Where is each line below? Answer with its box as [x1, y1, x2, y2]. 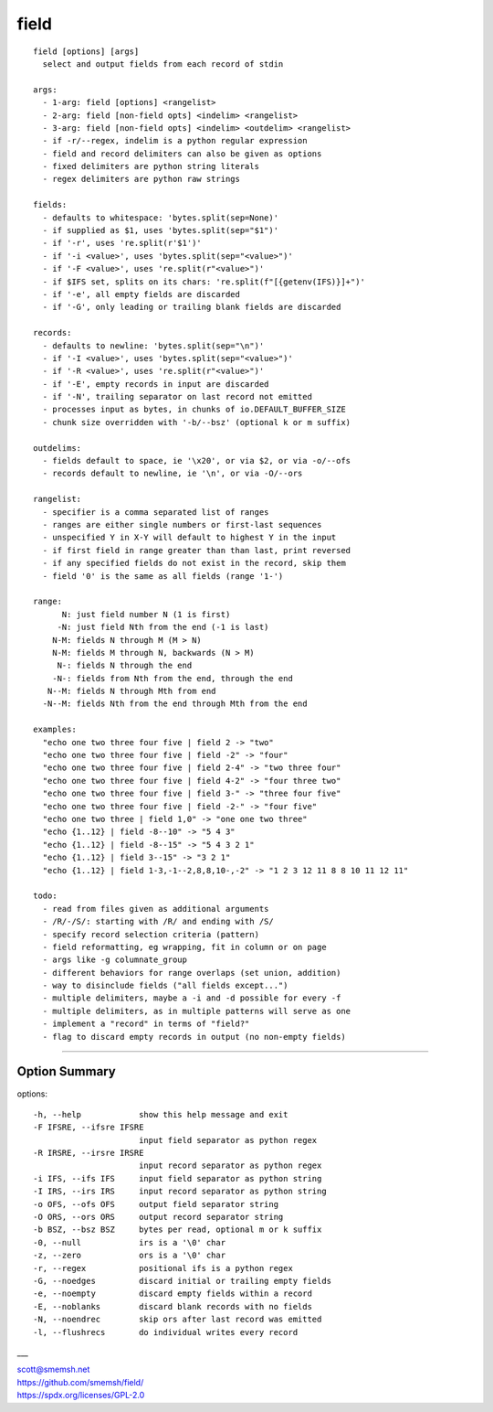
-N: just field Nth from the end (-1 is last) [57, 622, 269, 633]
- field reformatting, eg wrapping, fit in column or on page [42, 942, 328, 952]
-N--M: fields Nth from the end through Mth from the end [42, 699, 308, 709]
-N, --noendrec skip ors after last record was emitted [33, 1314, 322, 1325]
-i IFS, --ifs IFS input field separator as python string [33, 1173, 322, 1183]
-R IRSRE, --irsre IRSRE [33, 1148, 144, 1159]
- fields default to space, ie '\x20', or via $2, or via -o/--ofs [42, 455, 351, 466]
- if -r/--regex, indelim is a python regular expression [42, 135, 308, 146]
